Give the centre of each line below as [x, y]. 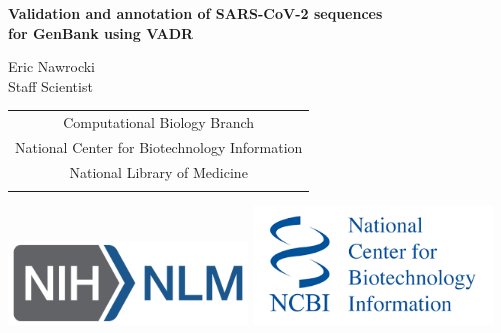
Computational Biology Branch [159, 122]
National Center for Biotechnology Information [159, 146]
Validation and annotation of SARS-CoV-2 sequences [195, 13]
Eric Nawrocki [51, 66]
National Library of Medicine [158, 171]
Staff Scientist [50, 85]
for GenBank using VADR [101, 32]
